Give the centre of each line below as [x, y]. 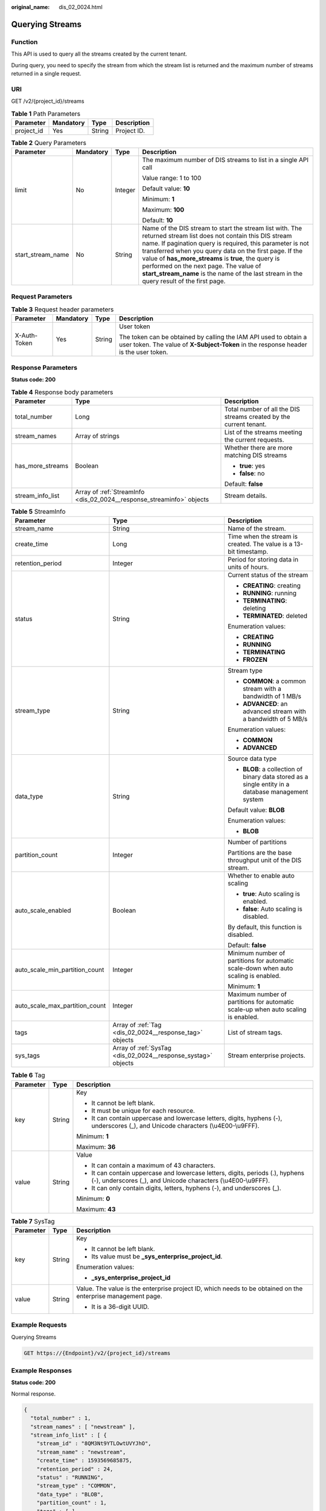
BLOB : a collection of [273, 769]
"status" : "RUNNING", [70, 1477]
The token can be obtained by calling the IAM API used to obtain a [213, 337]
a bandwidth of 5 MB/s [275, 719]
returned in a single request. [46, 73]
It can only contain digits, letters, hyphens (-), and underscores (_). [187, 1188]
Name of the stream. [257, 529]
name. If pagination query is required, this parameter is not [225, 244]
